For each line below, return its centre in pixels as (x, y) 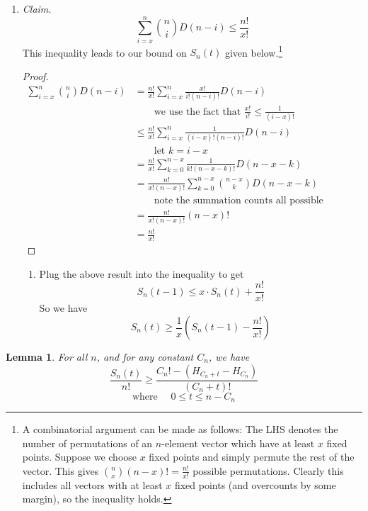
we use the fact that (197, 112)
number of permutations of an (87, 443)
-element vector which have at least (238, 443)
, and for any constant (145, 356)
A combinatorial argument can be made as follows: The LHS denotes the (180, 429)
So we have (63, 308)
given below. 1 (254, 51)
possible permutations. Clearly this (268, 470)
